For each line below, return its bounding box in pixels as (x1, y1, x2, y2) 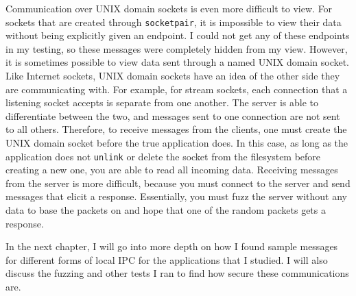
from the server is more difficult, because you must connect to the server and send (5, 175, 351, 190)
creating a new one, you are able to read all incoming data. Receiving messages (5, 162, 338, 177)
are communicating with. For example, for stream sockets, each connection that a (5, 82, 348, 96)
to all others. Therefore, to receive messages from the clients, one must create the (5, 122, 347, 136)
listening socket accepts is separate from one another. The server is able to (5, 95, 319, 110)
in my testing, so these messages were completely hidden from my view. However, (5, 41, 348, 56)
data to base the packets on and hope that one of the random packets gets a (5, 203, 326, 217)
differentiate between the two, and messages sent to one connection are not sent (5, 108, 340, 123)
